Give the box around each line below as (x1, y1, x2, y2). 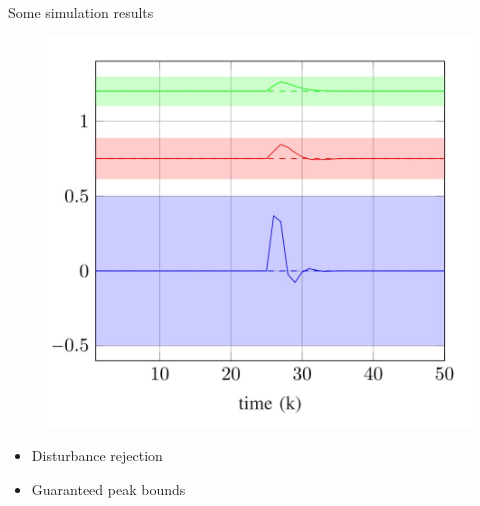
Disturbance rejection (31, 445, 163, 466)
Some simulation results (8, 2, 154, 22)
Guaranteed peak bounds (31, 478, 186, 499)
